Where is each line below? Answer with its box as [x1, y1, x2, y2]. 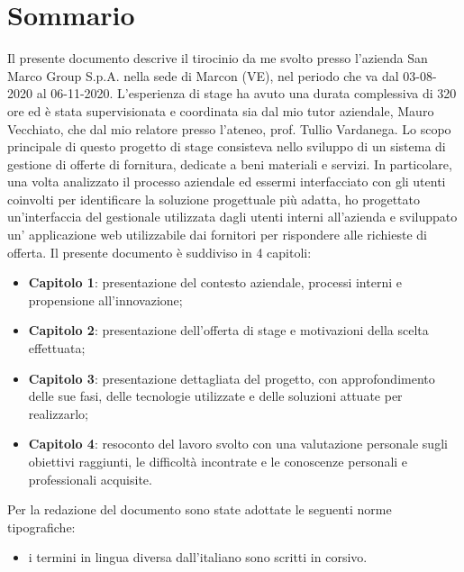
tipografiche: [7, 517, 76, 536]
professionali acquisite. [28, 469, 152, 488]
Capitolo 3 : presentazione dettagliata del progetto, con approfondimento [28, 368, 435, 387]
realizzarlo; [28, 404, 88, 422]
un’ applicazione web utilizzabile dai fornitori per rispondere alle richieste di [7, 225, 427, 244]
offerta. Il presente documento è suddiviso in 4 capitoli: [7, 242, 312, 261]
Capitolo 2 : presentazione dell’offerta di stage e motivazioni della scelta [28, 321, 429, 340]
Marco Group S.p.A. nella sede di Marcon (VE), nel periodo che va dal [7, 66, 399, 85]
